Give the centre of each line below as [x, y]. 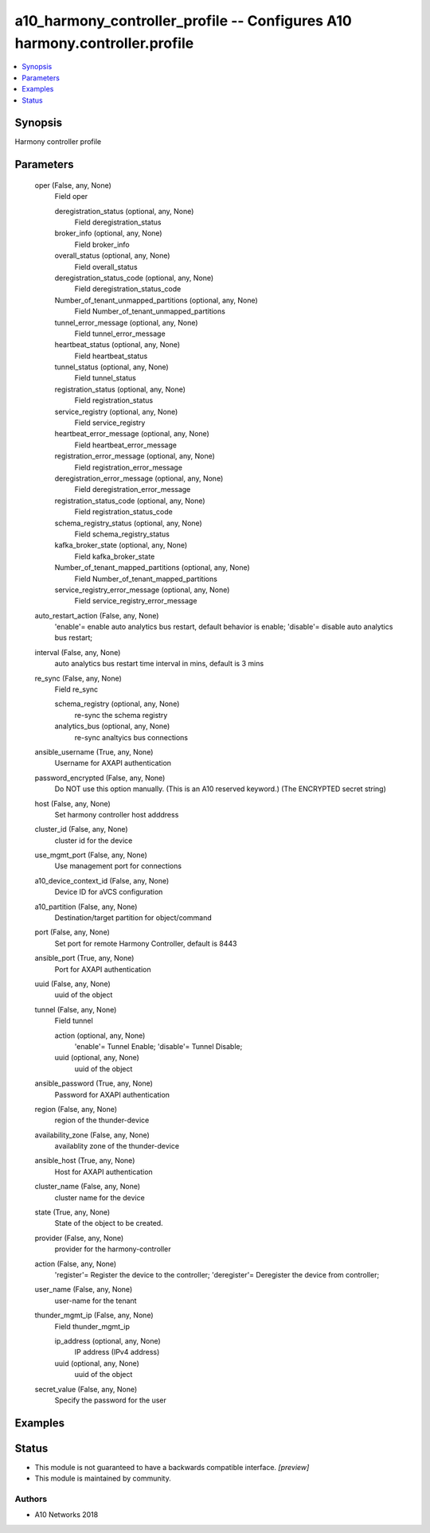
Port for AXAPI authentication [103, 969]
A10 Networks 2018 [66, 1515]
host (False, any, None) [72, 803]
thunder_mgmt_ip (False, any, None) [94, 1315]
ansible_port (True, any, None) [84, 958]
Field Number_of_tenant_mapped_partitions [146, 579]
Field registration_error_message [129, 467]
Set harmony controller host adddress [117, 814]
